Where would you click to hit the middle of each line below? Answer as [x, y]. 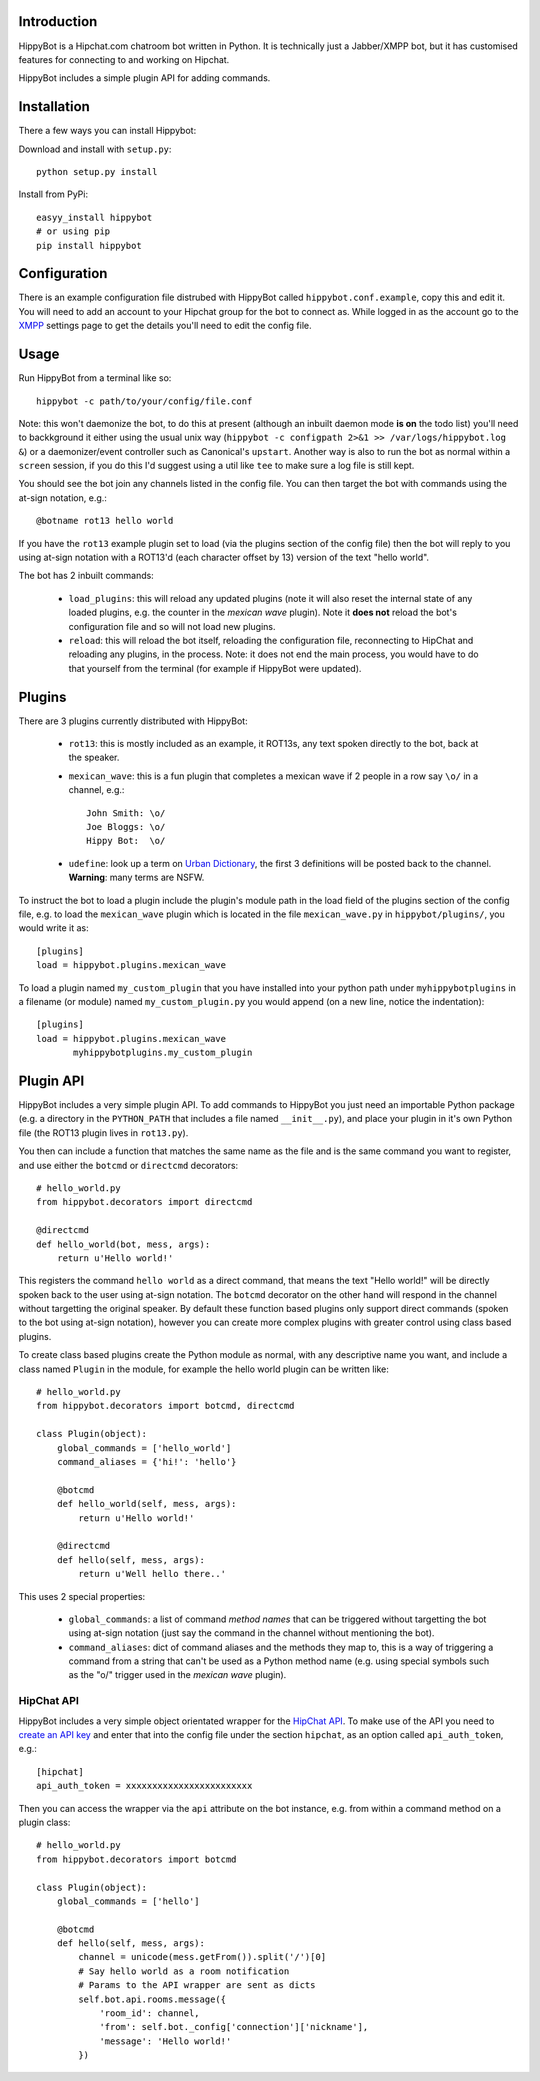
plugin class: [44, 1822]
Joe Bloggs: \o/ [126, 827]
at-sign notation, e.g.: [62, 497]
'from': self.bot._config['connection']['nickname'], [234, 2027]
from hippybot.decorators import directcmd [144, 1202]
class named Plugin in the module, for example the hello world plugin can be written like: [204, 1369]
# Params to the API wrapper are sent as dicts [197, 1985]
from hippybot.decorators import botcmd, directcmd [165, 1406]
